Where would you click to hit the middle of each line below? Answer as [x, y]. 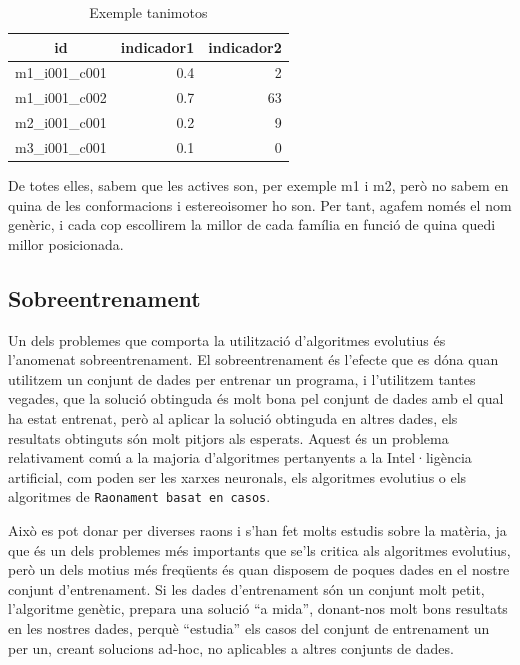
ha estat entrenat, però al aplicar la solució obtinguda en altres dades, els [233, 418]
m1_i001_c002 [61, 97]
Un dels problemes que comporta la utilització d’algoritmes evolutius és [227, 339]
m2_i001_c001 [61, 122]
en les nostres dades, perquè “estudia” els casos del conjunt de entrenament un [249, 628]
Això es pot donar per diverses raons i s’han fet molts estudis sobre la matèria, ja [257, 530]
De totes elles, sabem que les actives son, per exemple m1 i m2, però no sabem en [258, 185]
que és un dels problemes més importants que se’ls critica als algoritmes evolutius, [259, 549]
